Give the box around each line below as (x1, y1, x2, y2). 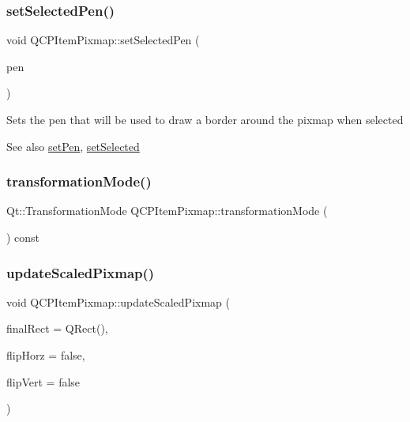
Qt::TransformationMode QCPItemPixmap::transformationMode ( (6, 202, 328, 219)
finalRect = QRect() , (6, 320, 108, 337)
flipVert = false (6, 373, 81, 390)
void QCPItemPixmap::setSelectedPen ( (6, 32, 200, 48)
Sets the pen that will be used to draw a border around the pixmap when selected (6, 111, 404, 127)
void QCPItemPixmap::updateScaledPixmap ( (6, 293, 230, 310)
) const (6, 229, 40, 245)
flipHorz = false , (6, 347, 85, 363)
